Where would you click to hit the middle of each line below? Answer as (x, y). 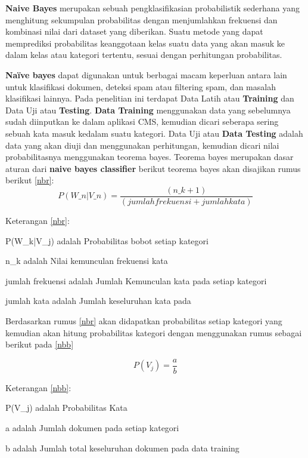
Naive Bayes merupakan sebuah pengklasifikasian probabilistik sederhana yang (153, 8)
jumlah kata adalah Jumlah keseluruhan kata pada (98, 301)
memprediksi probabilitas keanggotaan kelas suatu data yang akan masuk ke (145, 43)
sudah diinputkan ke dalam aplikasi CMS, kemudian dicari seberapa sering (142, 122)
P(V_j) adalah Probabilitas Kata (66, 408)
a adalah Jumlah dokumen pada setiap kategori (92, 427)
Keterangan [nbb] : (38, 387)
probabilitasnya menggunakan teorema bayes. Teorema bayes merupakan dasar (150, 157)
